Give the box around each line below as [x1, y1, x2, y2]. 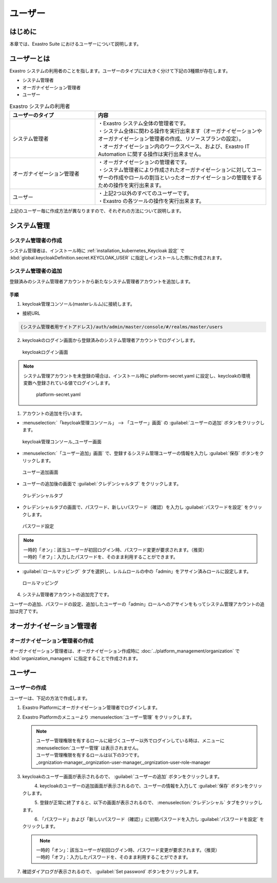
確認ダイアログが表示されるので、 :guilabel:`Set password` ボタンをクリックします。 [22, 868, 201, 874]
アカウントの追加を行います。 [22, 410, 85, 416]
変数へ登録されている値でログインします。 [23, 380, 113, 386]
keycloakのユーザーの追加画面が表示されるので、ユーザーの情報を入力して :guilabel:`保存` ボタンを [39, 783, 249, 789]
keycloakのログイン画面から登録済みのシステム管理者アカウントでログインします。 [22, 337, 198, 344]
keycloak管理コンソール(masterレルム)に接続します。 [22, 300, 135, 307]
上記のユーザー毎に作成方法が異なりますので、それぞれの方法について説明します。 [9, 208, 184, 214]
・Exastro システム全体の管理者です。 [97, 120, 189, 127]
